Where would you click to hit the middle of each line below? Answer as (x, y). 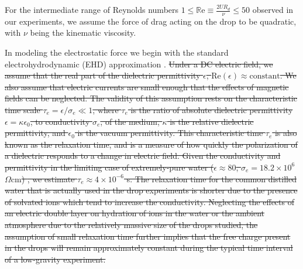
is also (286, 133)
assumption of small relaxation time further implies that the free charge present (148, 236)
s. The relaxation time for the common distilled (211, 178)
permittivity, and (35, 133)
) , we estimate (48, 178)
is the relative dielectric (212, 121)
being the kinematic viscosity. (83, 33)
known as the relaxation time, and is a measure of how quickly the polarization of (151, 144)
